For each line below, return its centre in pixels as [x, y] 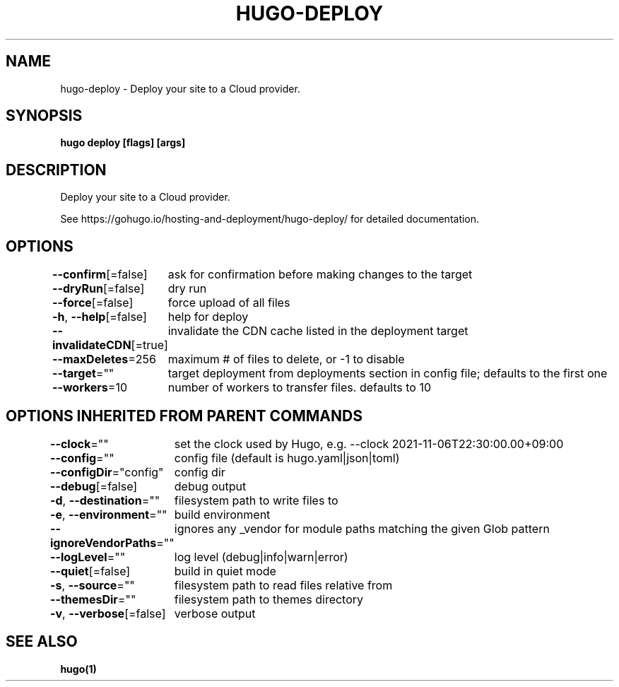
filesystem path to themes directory [269, 599]
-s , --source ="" [92, 585]
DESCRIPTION [56, 170]
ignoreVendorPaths [103, 542]
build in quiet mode [225, 571]
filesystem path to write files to [256, 500]
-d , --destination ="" [105, 500]
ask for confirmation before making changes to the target [320, 275]
